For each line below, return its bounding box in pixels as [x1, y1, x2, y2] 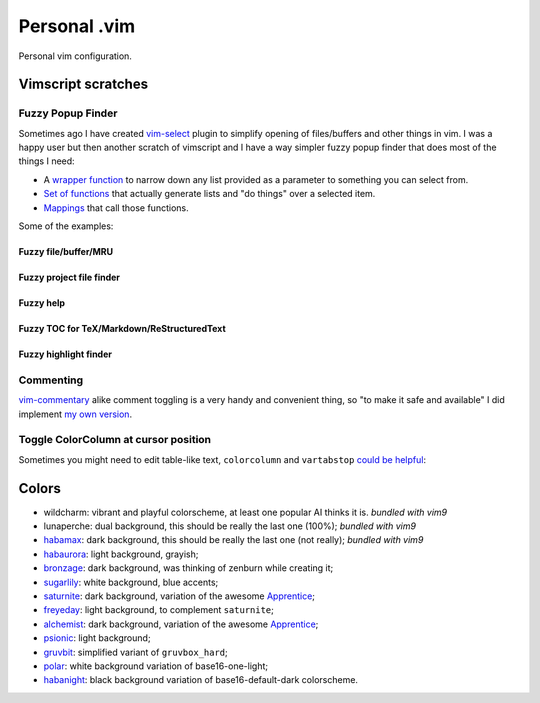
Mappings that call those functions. [43, 201, 189, 214]
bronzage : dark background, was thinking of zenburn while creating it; [43, 562, 334, 574]
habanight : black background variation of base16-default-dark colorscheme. [43, 674, 359, 686]
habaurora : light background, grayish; [43, 548, 199, 560]
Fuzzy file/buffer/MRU [18, 246, 114, 258]
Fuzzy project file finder [18, 271, 120, 284]
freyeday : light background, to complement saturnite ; [43, 604, 275, 616]
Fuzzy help [18, 297, 65, 309]
